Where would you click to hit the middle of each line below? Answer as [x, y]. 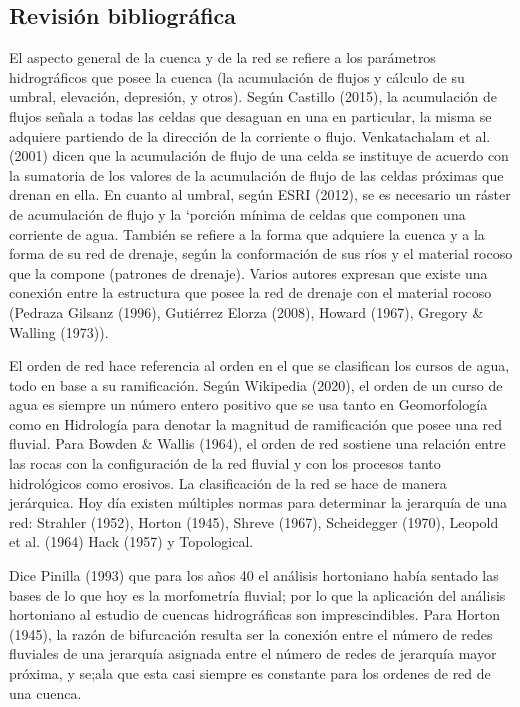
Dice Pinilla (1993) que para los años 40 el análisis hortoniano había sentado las [254, 575]
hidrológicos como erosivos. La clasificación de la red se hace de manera [228, 482]
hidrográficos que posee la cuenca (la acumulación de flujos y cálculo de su [237, 76]
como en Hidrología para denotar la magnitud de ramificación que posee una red [256, 423]
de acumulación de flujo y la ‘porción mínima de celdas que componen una [237, 213]
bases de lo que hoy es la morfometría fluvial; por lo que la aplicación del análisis [257, 594]
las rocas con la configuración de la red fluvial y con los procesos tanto [225, 463]
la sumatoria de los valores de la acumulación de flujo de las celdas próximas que [256, 174]
